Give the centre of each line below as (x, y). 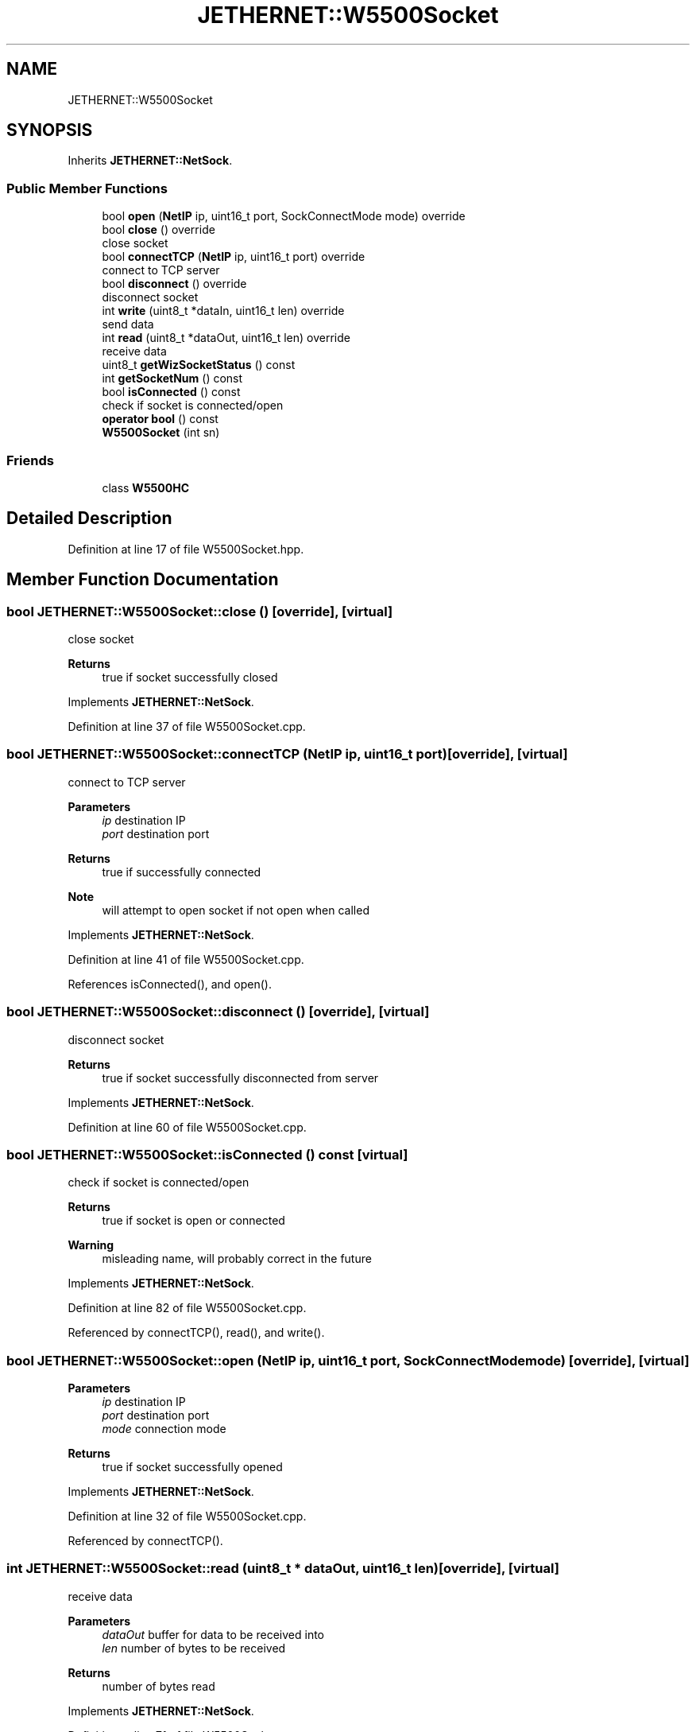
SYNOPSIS (50, 130)
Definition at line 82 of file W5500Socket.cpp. (187, 1308)
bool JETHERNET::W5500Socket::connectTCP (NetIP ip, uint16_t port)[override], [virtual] (287, 754)
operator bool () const (160, 419)
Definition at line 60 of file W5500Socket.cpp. (187, 1127)
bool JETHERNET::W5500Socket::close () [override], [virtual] (200, 611)
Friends (30, 460)
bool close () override (159, 230)
